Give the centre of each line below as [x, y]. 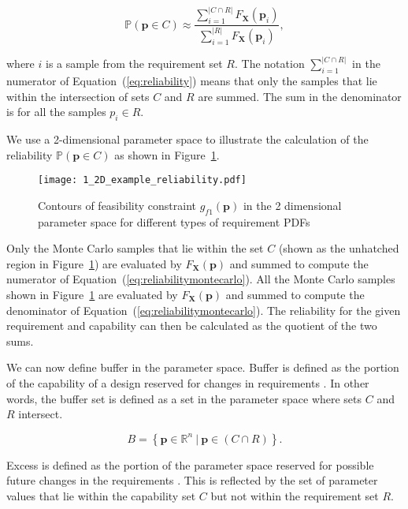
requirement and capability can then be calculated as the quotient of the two [192, 326]
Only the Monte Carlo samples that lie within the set [135, 248]
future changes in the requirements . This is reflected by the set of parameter [192, 480]
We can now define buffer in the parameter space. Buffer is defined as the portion [203, 367]
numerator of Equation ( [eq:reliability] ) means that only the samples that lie [192, 80]
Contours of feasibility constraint [117, 205]
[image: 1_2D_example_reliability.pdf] [142, 180]
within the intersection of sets [78, 96]
